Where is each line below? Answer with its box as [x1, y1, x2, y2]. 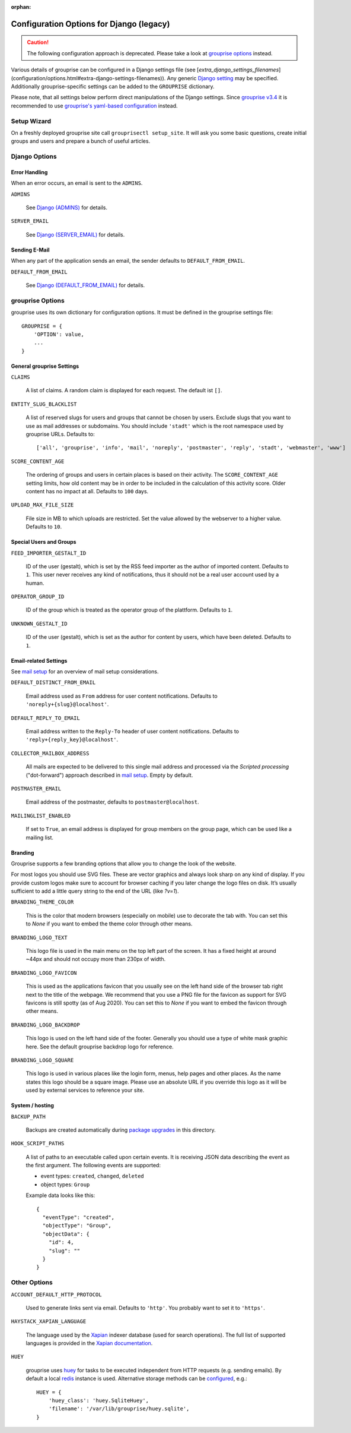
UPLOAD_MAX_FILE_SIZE [11, 502, 74, 508]
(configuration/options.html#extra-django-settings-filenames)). [11, 74, 166, 81]
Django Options [11, 152, 57, 160]
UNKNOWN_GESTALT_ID [11, 620, 68, 627]
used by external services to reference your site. [25, 1086, 145, 1094]
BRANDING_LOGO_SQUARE [11, 1057, 74, 1063]
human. [25, 580, 44, 587]
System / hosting [11, 1102, 55, 1109]
